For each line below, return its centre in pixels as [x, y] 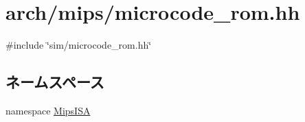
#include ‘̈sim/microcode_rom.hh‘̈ [79, 45]
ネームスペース [55, 82]
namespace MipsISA [48, 110]
